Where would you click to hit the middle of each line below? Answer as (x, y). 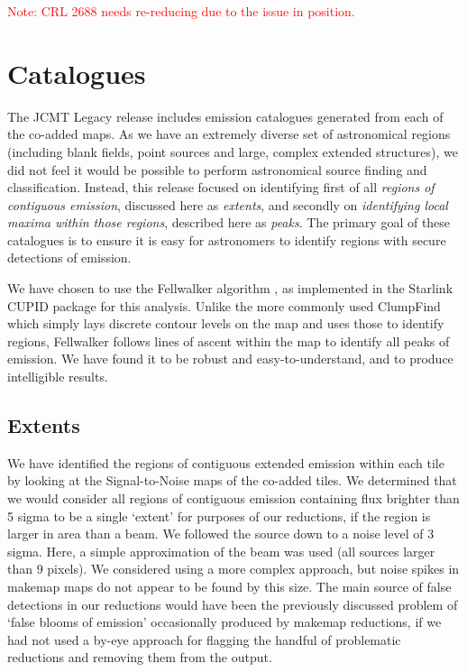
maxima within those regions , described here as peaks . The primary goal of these (229, 222)
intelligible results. (58, 377)
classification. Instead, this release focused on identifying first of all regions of (221, 187)
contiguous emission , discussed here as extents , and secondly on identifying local (228, 204)
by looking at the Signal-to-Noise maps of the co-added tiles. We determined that (232, 480)
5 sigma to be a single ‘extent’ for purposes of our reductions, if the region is (219, 516)
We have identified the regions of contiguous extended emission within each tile (226, 462)
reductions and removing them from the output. (140, 657)
